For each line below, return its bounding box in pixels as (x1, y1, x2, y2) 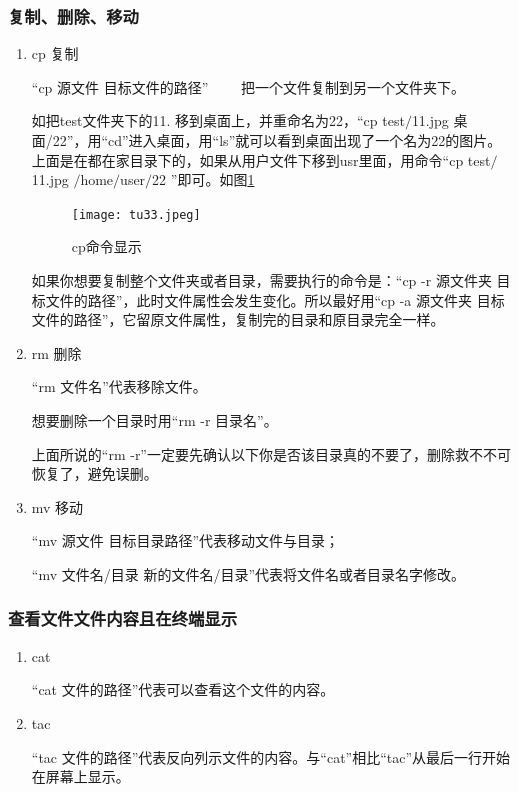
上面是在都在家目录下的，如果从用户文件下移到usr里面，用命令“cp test (31, 149, 491, 170)
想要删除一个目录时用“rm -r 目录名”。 (31, 410, 278, 430)
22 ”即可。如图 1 (152, 169, 255, 190)
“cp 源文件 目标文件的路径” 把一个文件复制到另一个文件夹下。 (31, 76, 465, 97)
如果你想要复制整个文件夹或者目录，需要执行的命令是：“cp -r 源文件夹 (31, 270, 492, 291)
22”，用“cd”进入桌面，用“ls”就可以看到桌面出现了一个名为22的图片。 (52, 130, 502, 150)
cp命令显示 (71, 236, 142, 257)
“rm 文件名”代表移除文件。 (31, 376, 207, 397)
